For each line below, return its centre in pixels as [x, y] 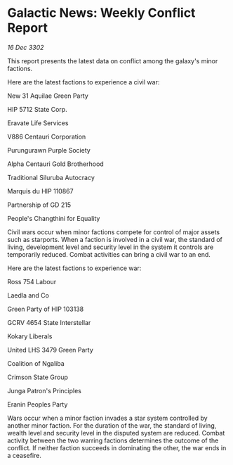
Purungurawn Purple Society [49, 150]
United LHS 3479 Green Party [50, 350]
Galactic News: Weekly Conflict [101, 13]
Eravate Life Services [38, 123]
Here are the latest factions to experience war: [74, 268]
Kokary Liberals [30, 336]
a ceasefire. [25, 455]
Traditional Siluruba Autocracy [51, 177]
